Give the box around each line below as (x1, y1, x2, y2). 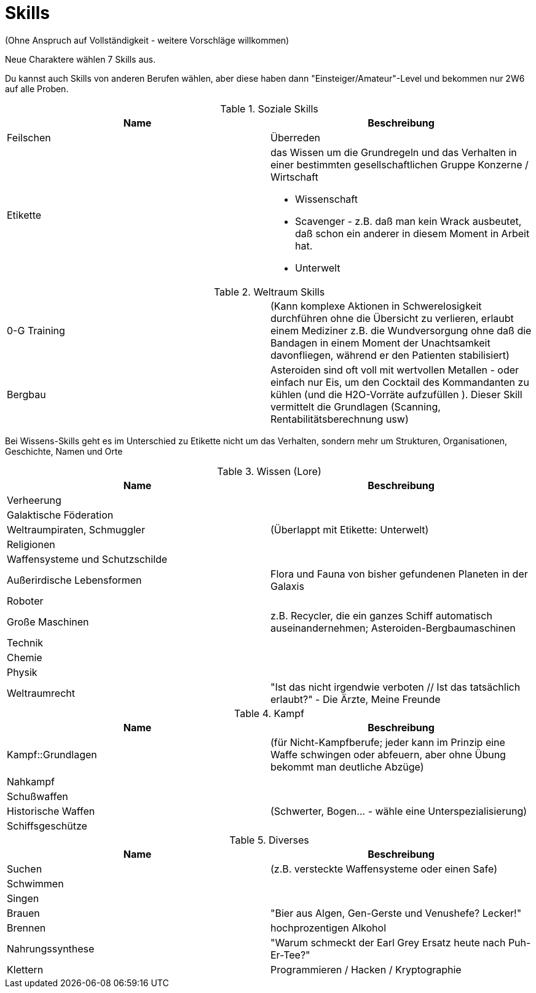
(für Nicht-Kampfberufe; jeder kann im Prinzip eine (270, 736, 505, 748)
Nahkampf (7, 775, 55, 788)
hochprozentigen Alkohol (270, 921, 387, 934)
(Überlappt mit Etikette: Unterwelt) (270, 523, 429, 536)
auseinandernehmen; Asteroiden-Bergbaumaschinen (270, 621, 516, 634)
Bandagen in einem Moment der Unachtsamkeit (270, 336, 491, 349)
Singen (7, 892, 39, 905)
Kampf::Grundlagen (7, 748, 97, 761)
